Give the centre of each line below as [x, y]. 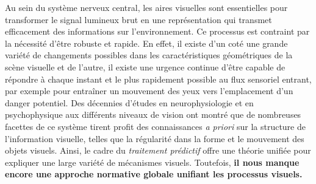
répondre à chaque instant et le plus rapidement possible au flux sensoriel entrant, [158, 79]
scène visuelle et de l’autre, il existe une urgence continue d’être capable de [145, 66]
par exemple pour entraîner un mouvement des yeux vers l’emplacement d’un [149, 91]
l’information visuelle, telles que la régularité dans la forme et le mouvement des [155, 138]
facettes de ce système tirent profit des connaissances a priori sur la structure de [155, 126]
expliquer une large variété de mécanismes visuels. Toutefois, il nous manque [152, 162]
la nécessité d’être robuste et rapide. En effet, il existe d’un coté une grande [146, 43]
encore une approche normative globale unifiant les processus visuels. [154, 174]
